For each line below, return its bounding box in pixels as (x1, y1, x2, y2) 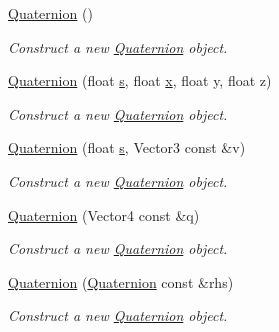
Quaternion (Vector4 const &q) (8, 204, 200, 225)
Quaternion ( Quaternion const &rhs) (8, 271, 234, 292)
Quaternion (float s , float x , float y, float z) (8, 70, 272, 91)
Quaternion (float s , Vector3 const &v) (8, 137, 246, 158)
